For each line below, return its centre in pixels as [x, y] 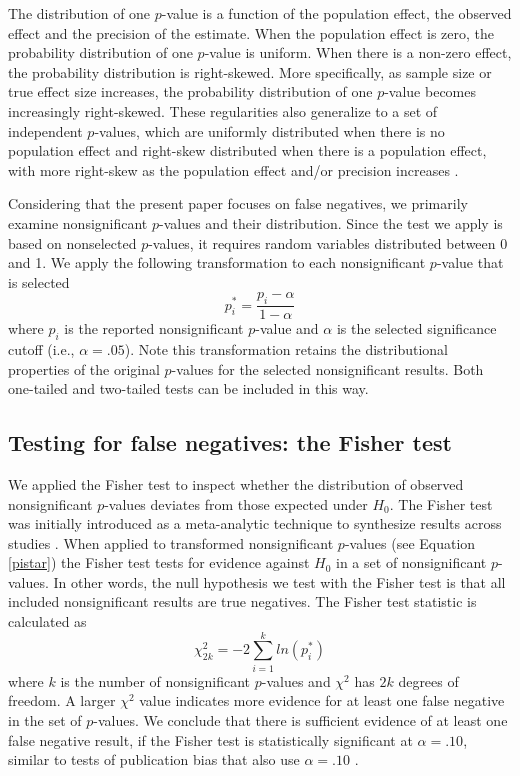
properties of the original [84, 368]
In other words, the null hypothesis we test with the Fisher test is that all [279, 581]
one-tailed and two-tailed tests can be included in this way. [188, 388]
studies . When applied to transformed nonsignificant [171, 542]
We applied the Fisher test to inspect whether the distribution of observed [236, 483]
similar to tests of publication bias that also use [154, 759]
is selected [39, 281]
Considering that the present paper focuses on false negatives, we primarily [238, 203]
